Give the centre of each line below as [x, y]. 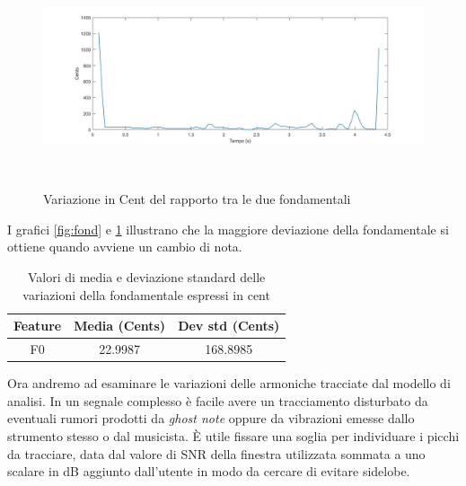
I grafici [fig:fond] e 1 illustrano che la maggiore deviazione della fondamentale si [228, 229]
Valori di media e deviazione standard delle [147, 277]
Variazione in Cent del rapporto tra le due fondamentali [197, 199]
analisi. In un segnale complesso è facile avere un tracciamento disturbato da [218, 400]
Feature [38, 326]
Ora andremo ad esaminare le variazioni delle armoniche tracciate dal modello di [229, 383]
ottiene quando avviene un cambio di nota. [125, 247]
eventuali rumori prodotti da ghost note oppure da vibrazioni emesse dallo [211, 418]
